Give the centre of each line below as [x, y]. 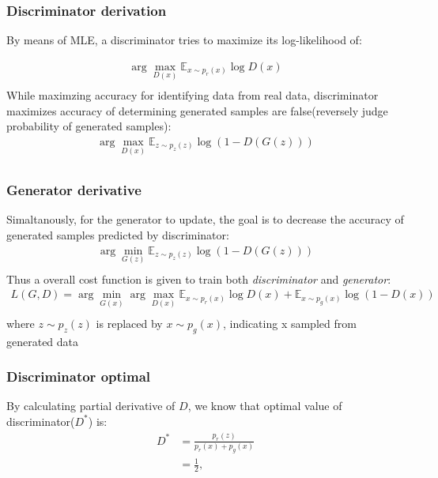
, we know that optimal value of [265, 406]
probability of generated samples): [89, 126]
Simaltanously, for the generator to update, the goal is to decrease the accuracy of [205, 219]
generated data [43, 341]
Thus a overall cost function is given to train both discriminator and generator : [199, 279]
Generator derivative [74, 190]
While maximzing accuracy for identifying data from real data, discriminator [193, 95]
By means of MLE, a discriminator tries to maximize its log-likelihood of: [184, 40]
